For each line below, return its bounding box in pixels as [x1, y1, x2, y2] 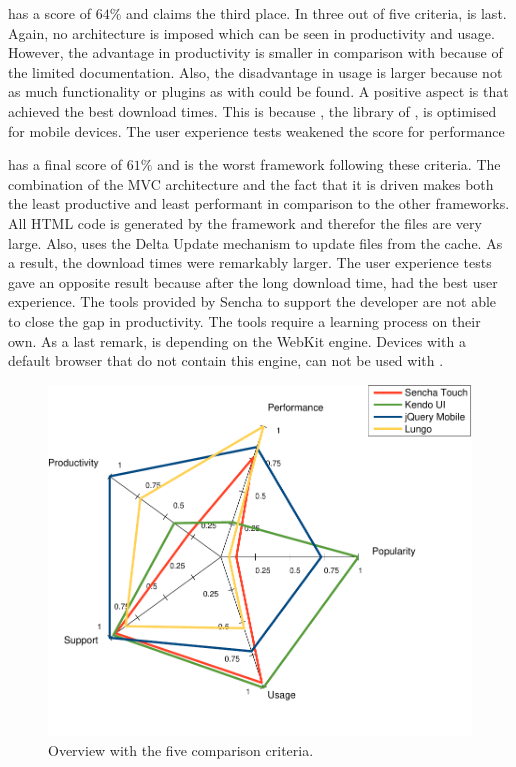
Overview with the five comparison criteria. [48, 739, 314, 760]
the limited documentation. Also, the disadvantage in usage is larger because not [8, 61, 503, 82]
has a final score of [8, 154, 123, 175]
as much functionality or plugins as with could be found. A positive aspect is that [8, 81, 509, 102]
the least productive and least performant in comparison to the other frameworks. [8, 193, 510, 214]
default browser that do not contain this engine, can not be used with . [8, 350, 444, 371]
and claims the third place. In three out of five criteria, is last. [126, 3, 507, 23]
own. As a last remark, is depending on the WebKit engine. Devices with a [8, 330, 466, 351]
